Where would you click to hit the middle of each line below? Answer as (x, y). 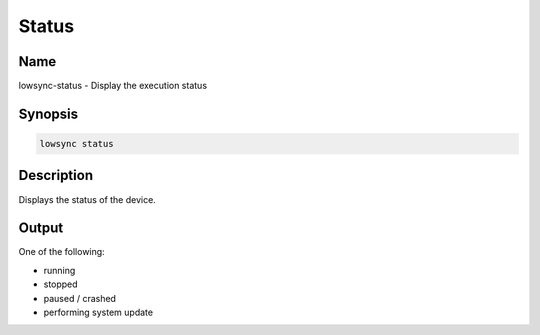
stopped (61, 284)
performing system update (98, 312)
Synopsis (48, 113)
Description (56, 175)
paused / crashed (80, 298)
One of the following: (61, 252)
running (59, 270)
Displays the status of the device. (87, 199)
